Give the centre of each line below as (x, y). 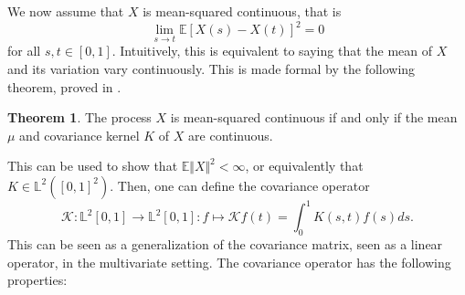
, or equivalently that (304, 166)
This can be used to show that (93, 166)
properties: (37, 280)
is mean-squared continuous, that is (242, 11)
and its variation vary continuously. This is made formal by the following (211, 68)
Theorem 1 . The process (79, 117)
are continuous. (231, 135)
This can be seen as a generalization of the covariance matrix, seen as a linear (225, 244)
